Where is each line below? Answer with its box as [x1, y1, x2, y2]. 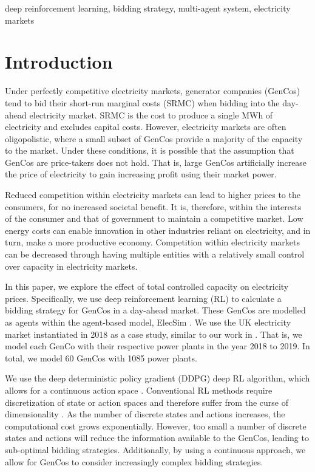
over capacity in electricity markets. [5, 259, 138, 272]
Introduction [5, 49, 113, 74]
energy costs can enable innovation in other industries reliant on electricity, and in [5, 224, 311, 236]
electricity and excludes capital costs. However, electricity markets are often [5, 120, 286, 133]
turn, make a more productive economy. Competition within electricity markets [5, 236, 300, 248]
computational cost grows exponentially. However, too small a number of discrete [5, 419, 307, 432]
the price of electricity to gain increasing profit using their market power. [5, 168, 277, 180]
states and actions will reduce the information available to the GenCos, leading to [5, 431, 309, 444]
